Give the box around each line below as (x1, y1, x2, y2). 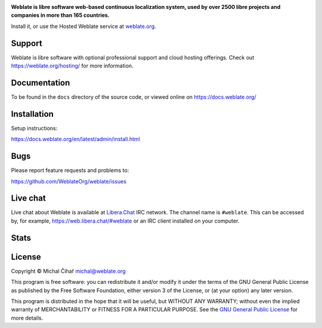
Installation (11, 109, 54, 119)
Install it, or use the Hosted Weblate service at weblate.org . (11, 23, 156, 30)
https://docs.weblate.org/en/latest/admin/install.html (11, 136, 140, 143)
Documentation (11, 77, 70, 88)
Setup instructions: (11, 124, 58, 132)
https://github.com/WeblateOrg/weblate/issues (11, 177, 126, 185)
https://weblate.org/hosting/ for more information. (11, 63, 134, 70)
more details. (11, 314, 44, 321)
